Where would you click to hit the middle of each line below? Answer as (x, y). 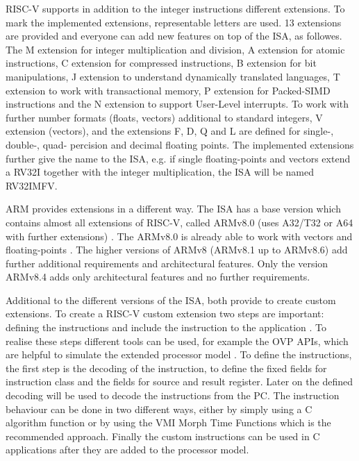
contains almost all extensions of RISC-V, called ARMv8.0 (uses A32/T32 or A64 (179, 222)
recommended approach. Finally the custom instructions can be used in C (163, 436)
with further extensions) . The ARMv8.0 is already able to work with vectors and (179, 236)
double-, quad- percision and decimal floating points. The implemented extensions (180, 144)
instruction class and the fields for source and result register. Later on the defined (179, 382)
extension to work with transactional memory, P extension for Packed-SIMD (168, 90)
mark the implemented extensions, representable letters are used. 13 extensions (174, 22)
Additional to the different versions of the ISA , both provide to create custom (171, 300)
